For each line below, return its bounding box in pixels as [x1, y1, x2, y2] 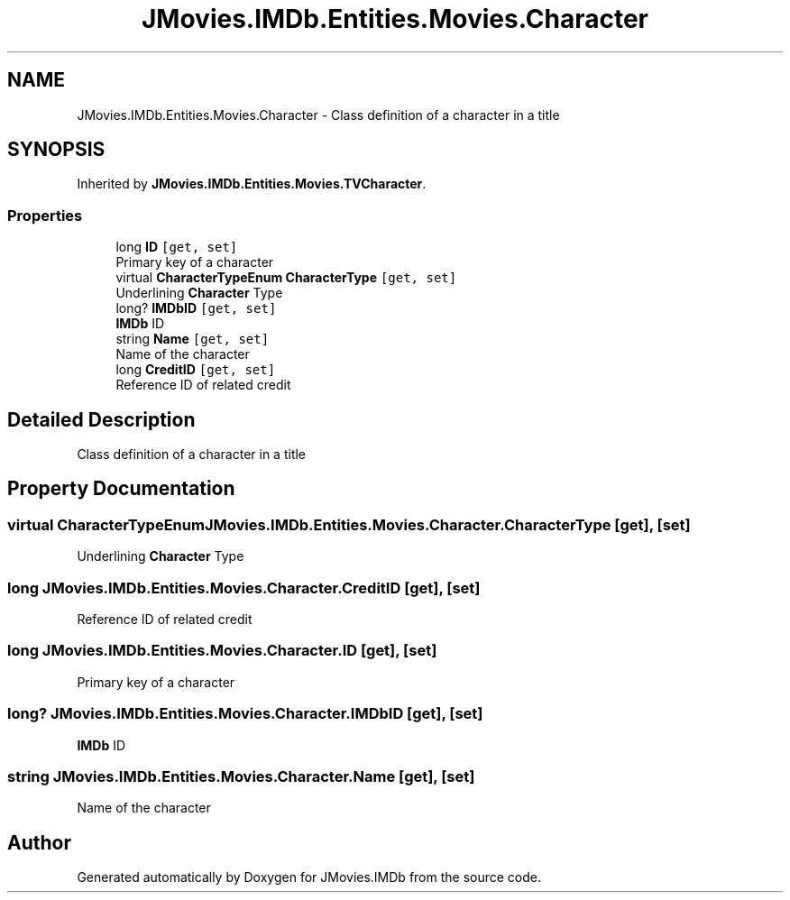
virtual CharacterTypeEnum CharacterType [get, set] [115, 270, 457, 286]
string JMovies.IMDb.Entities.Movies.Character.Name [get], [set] [7, 767, 475, 785]
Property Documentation [7, 477, 235, 501]
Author [7, 831, 71, 854]
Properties [7, 206, 83, 225]
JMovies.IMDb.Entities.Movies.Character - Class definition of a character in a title [77, 106, 560, 123]
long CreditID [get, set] [115, 362, 276, 378]
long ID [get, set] [115, 239, 238, 255]
